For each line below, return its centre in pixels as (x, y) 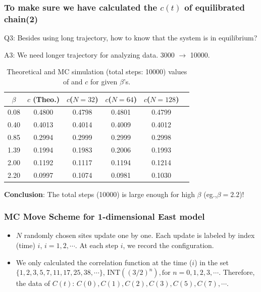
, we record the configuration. (168, 245)
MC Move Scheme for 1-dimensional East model (105, 216)
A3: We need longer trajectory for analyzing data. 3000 (89, 54)
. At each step (97, 245)
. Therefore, (237, 272)
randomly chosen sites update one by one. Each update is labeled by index (139, 235)
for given (104, 81)
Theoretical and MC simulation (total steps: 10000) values (97, 71)
